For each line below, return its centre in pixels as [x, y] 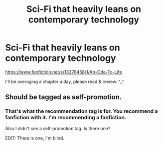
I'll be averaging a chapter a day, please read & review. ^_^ [65, 81]
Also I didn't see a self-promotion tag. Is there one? [58, 128]
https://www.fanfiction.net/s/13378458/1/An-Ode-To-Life [64, 72]
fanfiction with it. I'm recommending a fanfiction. [66, 118]
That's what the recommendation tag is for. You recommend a [81, 111]
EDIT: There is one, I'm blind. [35, 138]
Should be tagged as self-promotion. [64, 97]
